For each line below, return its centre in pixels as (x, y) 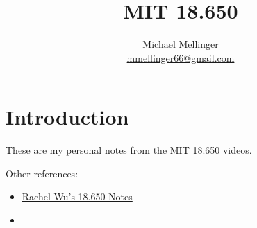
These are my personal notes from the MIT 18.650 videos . (129, 150)
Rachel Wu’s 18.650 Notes (77, 196)
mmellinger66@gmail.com (181, 57)
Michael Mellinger (181, 44)
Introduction (67, 117)
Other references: (42, 173)
